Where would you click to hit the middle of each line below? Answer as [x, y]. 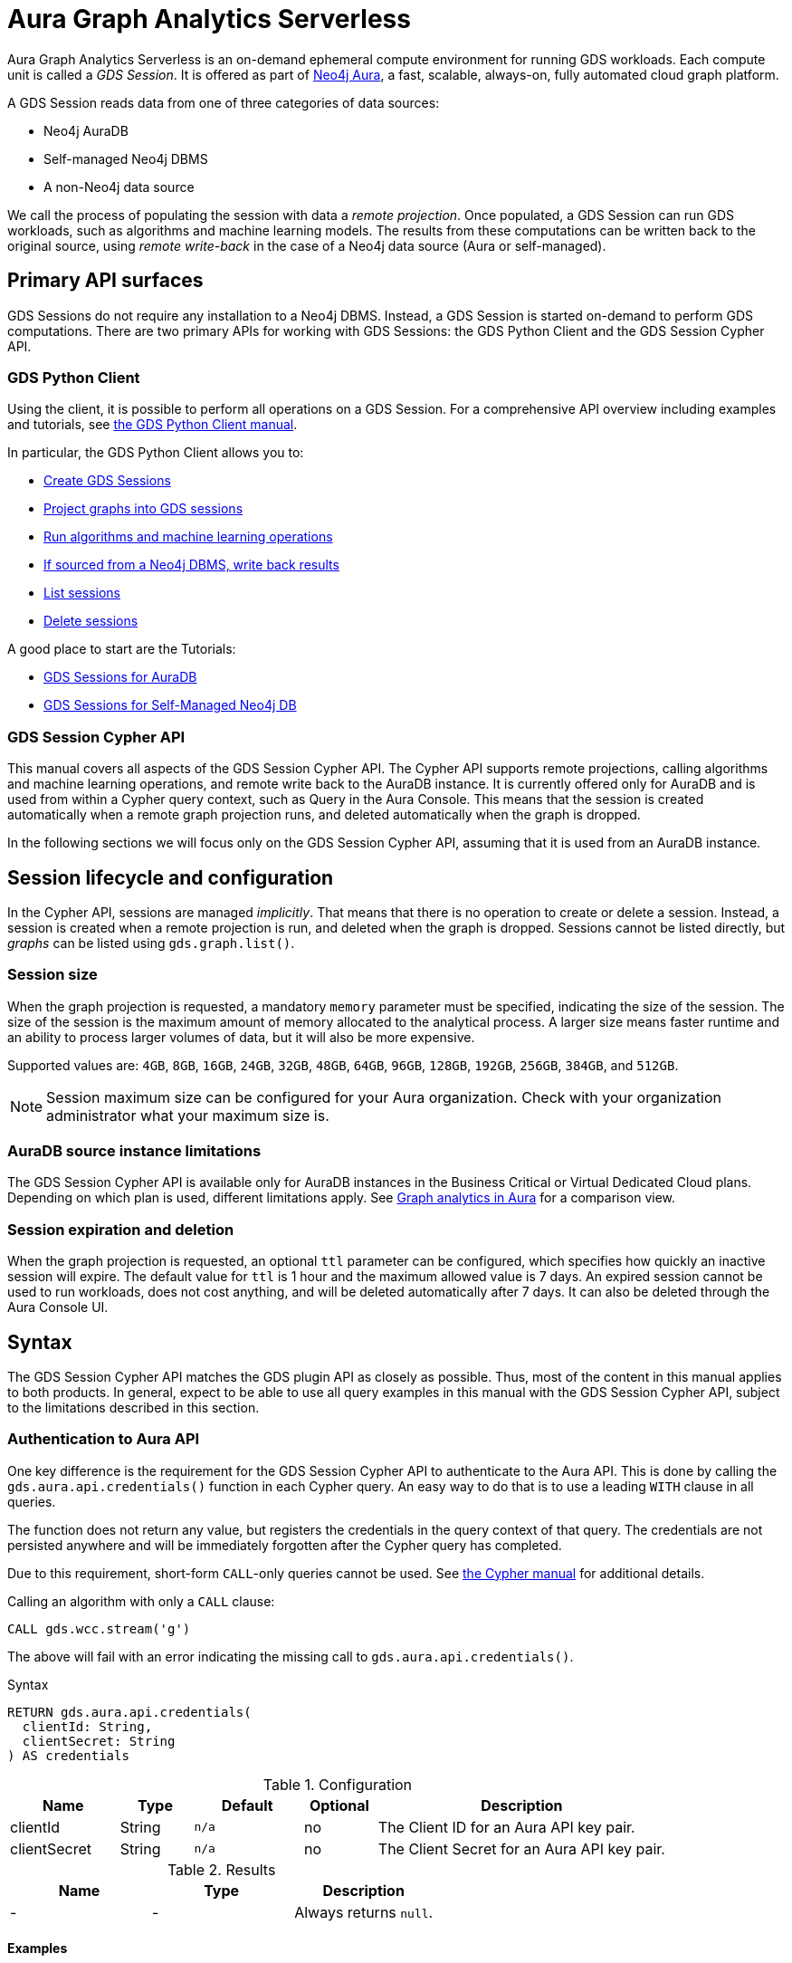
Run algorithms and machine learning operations [188, 537]
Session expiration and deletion [121, 1229]
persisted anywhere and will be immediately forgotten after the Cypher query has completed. [285, 1545]
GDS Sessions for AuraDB [120, 677]
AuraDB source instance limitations [134, 1151]
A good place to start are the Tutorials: [122, 649]
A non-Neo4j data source [119, 187]
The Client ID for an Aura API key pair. [506, 1827]
